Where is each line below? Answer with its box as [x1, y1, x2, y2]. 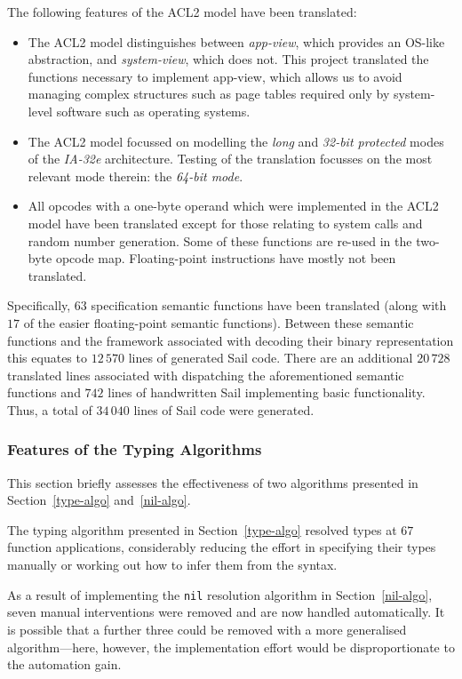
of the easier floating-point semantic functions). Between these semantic [23, 313, 414, 332]
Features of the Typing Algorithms [7, 438, 262, 460]
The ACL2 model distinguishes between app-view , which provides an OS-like [28, 32, 445, 51]
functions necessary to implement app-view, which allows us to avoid [28, 67, 402, 85]
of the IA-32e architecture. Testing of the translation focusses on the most [28, 149, 433, 168]
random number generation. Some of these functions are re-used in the [28, 231, 412, 250]
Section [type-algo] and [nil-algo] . [7, 491, 191, 509]
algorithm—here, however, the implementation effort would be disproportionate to [7, 637, 455, 656]
